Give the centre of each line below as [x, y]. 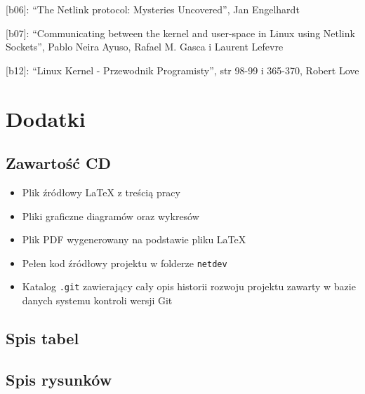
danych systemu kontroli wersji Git [97, 300]
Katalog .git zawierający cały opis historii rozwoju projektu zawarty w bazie [189, 286]
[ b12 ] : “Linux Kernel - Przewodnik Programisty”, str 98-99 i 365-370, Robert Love [182, 70]
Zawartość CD [59, 163]
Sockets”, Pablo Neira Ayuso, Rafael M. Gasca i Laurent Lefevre [145, 47]
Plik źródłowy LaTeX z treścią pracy [101, 192]
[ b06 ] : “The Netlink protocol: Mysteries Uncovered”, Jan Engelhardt [153, 9]
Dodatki [46, 118]
